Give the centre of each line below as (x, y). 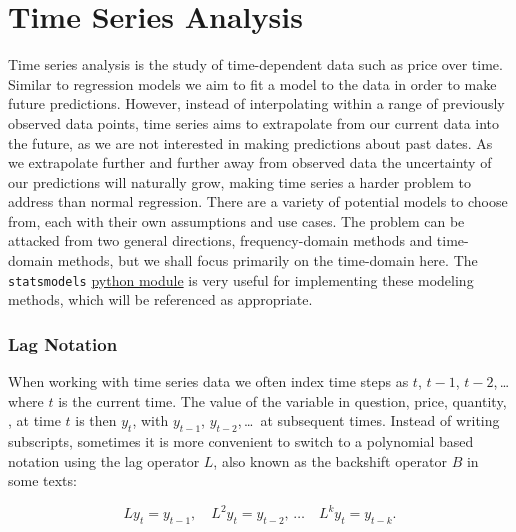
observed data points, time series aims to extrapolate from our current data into (254, 122)
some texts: (42, 480)
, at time (34, 420)
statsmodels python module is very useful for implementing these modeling (241, 279)
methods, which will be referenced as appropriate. (160, 299)
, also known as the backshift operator (330, 460)
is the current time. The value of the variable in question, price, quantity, (282, 400)
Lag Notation (63, 343)
